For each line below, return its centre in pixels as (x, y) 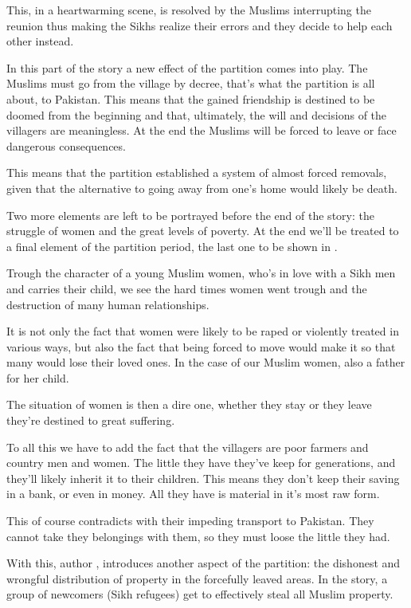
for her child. (38, 377)
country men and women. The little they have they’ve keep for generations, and (201, 463)
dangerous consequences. (66, 145)
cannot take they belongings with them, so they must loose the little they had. (198, 536)
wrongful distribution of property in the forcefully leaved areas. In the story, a (197, 578)
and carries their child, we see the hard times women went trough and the (187, 288)
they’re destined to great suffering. (91, 420)
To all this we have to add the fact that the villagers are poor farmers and (188, 447)
